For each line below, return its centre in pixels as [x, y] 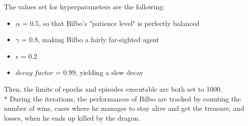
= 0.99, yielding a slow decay [100, 72]
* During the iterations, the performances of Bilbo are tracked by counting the [123, 98]
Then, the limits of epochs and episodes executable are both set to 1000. [113, 88]
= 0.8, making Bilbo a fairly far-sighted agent [90, 39]
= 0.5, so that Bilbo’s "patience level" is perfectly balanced [111, 23]
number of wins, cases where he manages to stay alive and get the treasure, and [124, 108]
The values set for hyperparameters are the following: [84, 6]
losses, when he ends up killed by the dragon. [72, 117]
